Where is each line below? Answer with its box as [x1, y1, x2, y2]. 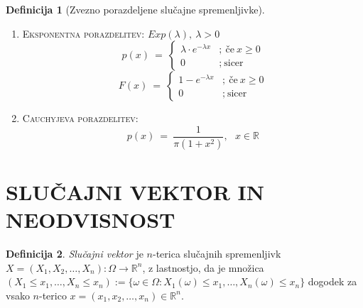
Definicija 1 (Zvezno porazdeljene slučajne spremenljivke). [6, 2, 265, 16]
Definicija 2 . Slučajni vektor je [6, 246, 143, 260]
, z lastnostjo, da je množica [142, 260, 264, 275]
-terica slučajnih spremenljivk [153, 246, 281, 260]
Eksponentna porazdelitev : [22, 26, 145, 40]
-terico [38, 287, 67, 302]
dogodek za [308, 274, 357, 289]
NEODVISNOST [6, 205, 175, 234]
